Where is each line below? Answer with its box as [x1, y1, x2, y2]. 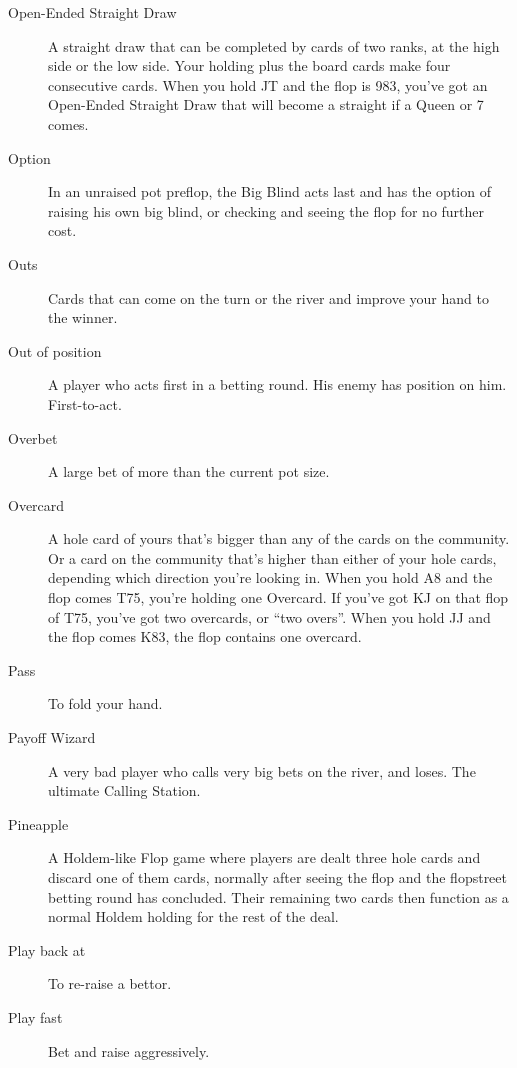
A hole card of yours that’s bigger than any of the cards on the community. [48, 528, 510, 549]
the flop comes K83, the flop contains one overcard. [48, 626, 362, 647]
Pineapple [8, 813, 69, 834]
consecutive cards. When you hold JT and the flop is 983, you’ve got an [48, 74, 488, 95]
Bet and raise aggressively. [48, 1040, 210, 1061]
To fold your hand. [48, 693, 163, 714]
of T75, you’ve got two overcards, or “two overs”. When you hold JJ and [48, 606, 491, 627]
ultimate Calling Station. [48, 780, 201, 801]
